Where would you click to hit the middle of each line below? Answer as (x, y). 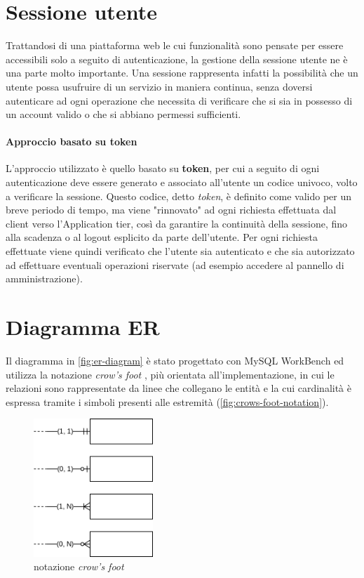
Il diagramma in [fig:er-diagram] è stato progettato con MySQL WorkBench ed (175, 360)
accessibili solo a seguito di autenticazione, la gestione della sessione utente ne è (177, 59)
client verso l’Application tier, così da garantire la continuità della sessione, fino (177, 223)
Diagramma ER (83, 327)
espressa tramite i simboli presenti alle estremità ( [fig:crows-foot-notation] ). (167, 401)
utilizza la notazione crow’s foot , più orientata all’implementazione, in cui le (170, 374)
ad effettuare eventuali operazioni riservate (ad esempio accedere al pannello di (175, 264)
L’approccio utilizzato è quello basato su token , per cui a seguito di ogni (163, 168)
